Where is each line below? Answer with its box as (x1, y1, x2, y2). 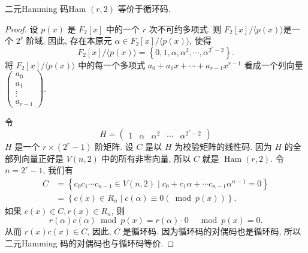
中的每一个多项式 (78, 58, 146, 71)
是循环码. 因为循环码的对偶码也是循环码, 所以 (122, 225, 301, 237)
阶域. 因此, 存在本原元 (26, 34, 112, 47)
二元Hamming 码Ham (5, 2, 86, 14)
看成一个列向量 (244, 58, 303, 71)
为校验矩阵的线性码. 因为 (174, 140, 272, 152)
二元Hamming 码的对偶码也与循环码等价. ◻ (5, 236, 174, 249)
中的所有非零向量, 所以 (101, 152, 191, 164)
